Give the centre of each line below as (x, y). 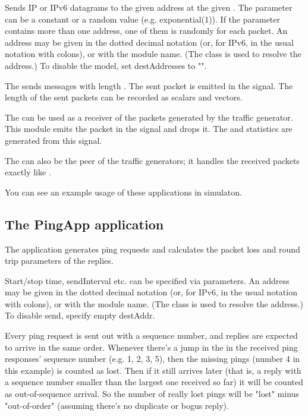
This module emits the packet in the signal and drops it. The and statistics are (149, 129)
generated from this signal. (54, 140)
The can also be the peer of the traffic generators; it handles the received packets (152, 160)
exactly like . (28, 172)
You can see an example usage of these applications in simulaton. (123, 192)
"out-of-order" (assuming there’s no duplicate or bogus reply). (117, 405)
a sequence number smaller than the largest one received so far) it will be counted (154, 382)
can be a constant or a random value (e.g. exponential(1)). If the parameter (143, 19)
